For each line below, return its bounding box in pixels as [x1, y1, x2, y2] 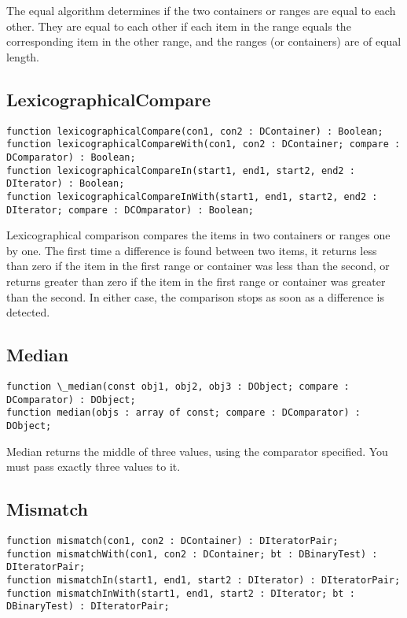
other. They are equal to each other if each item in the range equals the [6, 17, 351, 34]
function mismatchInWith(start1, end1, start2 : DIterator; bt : [6, 587, 355, 599]
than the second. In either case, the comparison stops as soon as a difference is [6, 288, 385, 305]
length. [6, 48, 40, 65]
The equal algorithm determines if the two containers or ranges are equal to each [6, 2, 396, 18]
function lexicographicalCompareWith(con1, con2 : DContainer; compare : [6, 139, 401, 150]
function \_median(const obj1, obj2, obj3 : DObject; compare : [6, 380, 350, 392]
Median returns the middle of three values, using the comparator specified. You [6, 442, 388, 459]
